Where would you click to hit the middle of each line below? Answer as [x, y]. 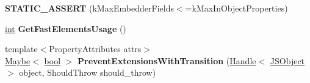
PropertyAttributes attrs [95, 49]
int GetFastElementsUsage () [66, 28]
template [21, 49]
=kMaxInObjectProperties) [236, 8]
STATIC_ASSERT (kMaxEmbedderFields [89, 8]
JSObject [287, 60]
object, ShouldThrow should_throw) [88, 72]
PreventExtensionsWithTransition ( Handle [167, 60]
